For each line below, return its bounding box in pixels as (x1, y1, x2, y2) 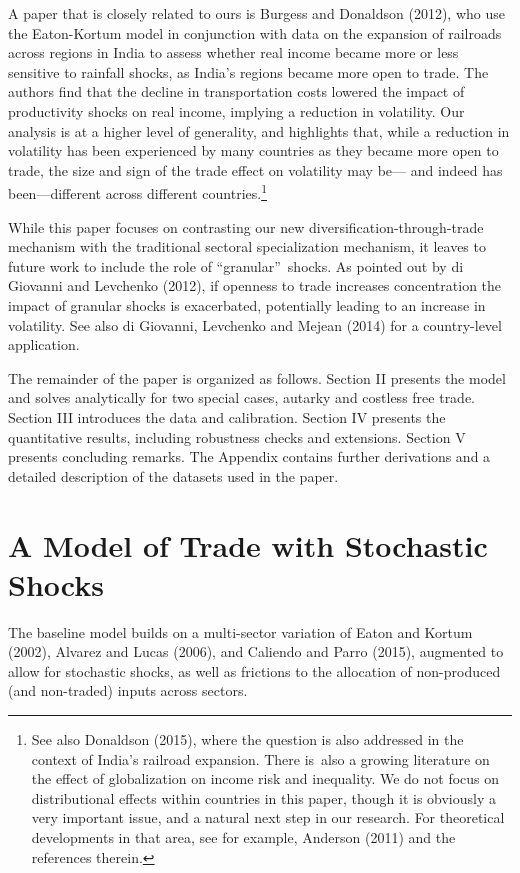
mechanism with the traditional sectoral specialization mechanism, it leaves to (8, 236, 486, 257)
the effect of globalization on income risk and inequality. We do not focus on (31, 768, 500, 789)
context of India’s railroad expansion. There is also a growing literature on (31, 748, 490, 769)
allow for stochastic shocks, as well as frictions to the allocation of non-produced (8, 660, 501, 681)
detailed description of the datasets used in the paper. (8, 465, 339, 486)
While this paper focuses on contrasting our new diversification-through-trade (8, 216, 484, 237)
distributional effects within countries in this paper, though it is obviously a (31, 787, 496, 808)
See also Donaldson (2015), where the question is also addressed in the (31, 729, 464, 749)
